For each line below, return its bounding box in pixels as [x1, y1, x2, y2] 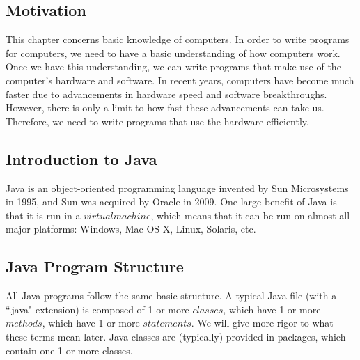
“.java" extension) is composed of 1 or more [6, 302, 189, 316]
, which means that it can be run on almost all [150, 208, 350, 222]
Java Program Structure [6, 256, 184, 277]
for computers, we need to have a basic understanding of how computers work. [6, 45, 341, 60]
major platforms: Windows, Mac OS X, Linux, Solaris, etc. [6, 221, 256, 236]
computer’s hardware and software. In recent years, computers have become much [6, 72, 354, 87]
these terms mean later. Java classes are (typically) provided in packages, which [6, 329, 346, 343]
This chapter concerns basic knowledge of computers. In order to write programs [6, 32, 350, 47]
